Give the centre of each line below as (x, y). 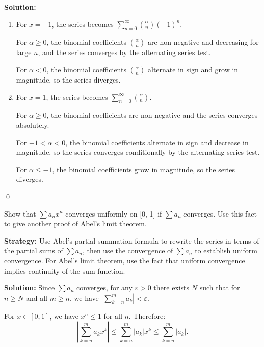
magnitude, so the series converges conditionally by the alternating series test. (138, 152)
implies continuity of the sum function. (65, 270)
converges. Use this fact (220, 213)
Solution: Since (30, 288)
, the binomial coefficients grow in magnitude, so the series (143, 169)
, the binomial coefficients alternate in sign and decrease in (157, 142)
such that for (220, 288)
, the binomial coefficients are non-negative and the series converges (152, 115)
